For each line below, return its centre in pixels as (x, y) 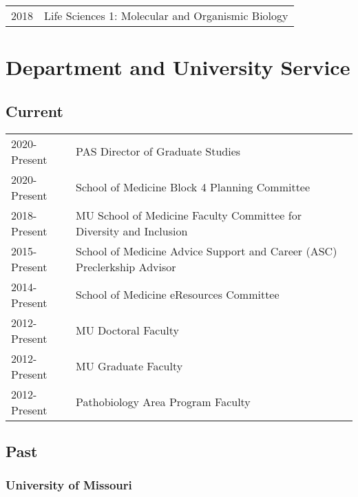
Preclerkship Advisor (126, 266)
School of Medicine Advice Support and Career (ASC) (207, 251)
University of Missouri (69, 485)
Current (34, 110)
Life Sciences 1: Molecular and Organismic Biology (166, 15)
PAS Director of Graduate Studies (158, 151)
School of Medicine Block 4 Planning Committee (193, 187)
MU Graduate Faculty (129, 366)
